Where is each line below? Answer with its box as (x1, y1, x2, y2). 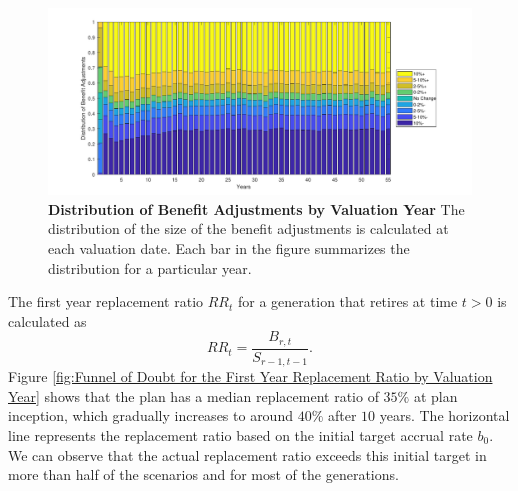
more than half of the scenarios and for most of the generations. (8, 464, 399, 485)
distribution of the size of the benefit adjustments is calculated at (48, 218, 449, 239)
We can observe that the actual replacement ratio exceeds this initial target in (8, 444, 487, 465)
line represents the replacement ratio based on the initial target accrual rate (8, 425, 473, 446)
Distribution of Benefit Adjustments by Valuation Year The (48, 198, 465, 219)
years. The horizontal (379, 405, 510, 426)
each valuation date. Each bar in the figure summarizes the (48, 237, 410, 258)
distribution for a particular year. (48, 257, 252, 278)
